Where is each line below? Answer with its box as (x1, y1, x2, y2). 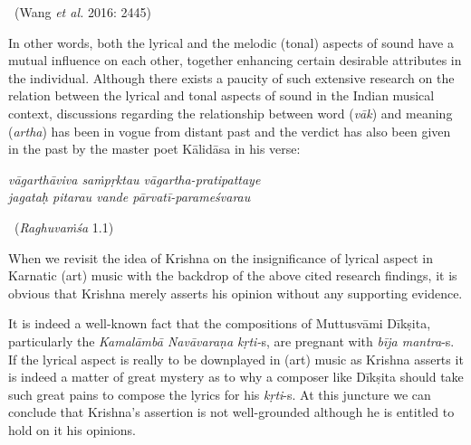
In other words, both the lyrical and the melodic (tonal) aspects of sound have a (8, 33, 454, 52)
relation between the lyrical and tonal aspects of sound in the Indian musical (8, 86, 435, 105)
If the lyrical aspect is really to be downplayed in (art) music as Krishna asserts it (8, 349, 464, 368)
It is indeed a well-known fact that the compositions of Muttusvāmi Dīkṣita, (8, 314, 431, 333)
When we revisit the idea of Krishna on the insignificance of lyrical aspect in (8, 248, 434, 267)
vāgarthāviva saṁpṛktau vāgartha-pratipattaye (8, 169, 261, 188)
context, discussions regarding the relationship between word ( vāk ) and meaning (8, 103, 453, 122)
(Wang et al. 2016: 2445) (14, 3, 151, 21)
